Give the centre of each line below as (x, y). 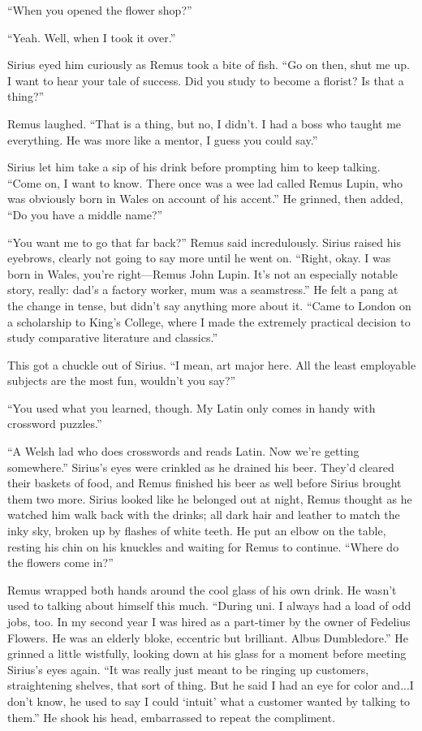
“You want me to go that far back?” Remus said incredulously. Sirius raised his (204, 242)
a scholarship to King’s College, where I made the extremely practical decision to (209, 321)
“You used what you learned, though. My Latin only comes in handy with (192, 407)
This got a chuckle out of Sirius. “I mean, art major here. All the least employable (212, 364)
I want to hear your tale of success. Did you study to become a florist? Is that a (206, 80)
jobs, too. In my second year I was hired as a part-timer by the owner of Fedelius (209, 621)
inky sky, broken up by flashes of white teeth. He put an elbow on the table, (197, 531)
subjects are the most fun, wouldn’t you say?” (122, 381)
